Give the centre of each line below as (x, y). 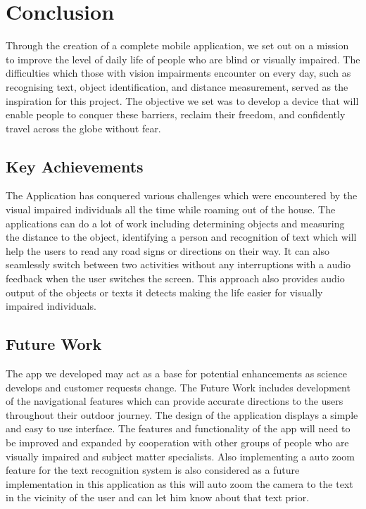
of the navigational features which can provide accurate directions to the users (175, 401)
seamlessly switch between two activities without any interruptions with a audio (178, 264)
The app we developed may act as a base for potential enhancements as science (176, 373)
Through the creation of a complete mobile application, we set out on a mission (177, 45)
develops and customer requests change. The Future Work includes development (178, 387)
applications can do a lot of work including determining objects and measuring (175, 223)
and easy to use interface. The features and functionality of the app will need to (178, 428)
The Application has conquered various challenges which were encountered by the (182, 195)
